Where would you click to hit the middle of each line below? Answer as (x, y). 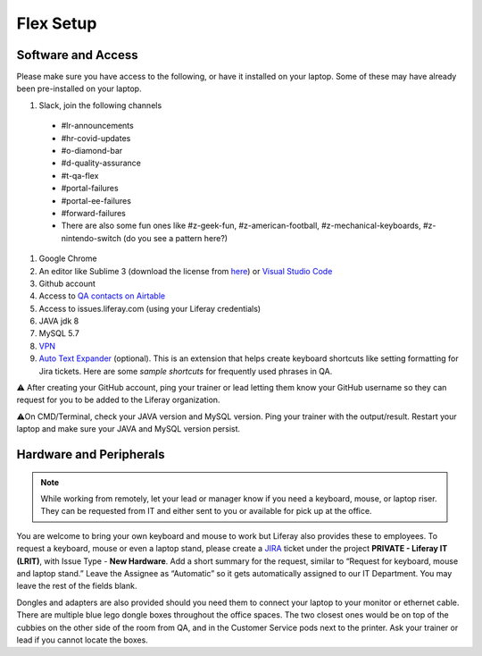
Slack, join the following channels (100, 105)
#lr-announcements (97, 126)
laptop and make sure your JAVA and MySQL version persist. (129, 429)
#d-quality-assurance (101, 163)
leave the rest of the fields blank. (77, 586)
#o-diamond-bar (92, 151)
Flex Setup (57, 23)
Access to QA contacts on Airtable (102, 296)
